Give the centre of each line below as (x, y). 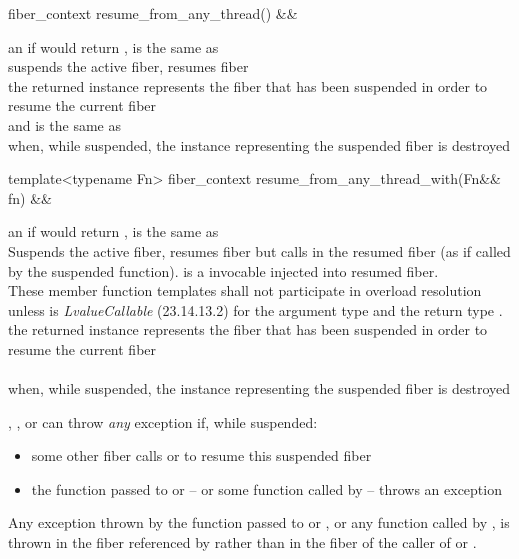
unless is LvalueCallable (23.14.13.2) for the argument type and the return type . (255, 309)
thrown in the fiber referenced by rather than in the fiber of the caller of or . (242, 542)
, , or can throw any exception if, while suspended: (163, 421)
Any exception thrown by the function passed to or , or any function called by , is (259, 522)
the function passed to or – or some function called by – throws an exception (266, 488)
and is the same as (64, 124)
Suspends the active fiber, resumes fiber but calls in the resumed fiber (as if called (259, 250)
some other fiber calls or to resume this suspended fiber (201, 455)
